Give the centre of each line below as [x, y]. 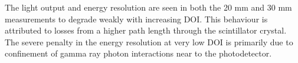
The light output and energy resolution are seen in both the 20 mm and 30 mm [148, 7]
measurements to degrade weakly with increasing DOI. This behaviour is [136, 19]
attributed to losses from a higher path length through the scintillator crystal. [146, 30]
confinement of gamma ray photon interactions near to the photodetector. [138, 53]
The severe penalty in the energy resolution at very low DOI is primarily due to [149, 42]
